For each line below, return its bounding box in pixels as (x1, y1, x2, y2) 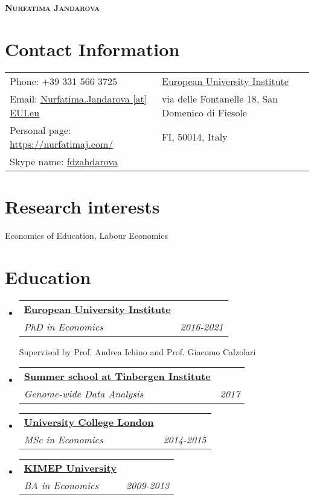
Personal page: (10, 122, 71, 137)
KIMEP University (24, 461, 117, 475)
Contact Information (5, 36, 180, 61)
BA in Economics (24, 478, 98, 493)
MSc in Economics (24, 432, 103, 447)
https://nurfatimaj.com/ (10, 136, 114, 151)
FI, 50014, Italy (162, 130, 228, 144)
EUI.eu (10, 105, 40, 119)
